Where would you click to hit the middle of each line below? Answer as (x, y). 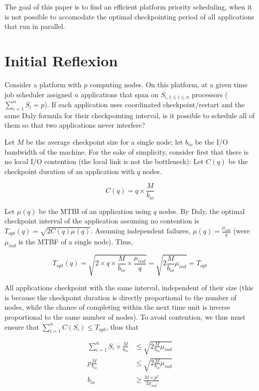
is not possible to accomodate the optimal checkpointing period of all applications (129, 16)
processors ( (210, 94)
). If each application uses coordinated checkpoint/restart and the (145, 104)
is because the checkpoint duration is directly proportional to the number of (121, 297)
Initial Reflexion (61, 60)
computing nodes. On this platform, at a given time (168, 84)
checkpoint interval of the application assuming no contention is (102, 221)
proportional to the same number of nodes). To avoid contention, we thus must (125, 316)
